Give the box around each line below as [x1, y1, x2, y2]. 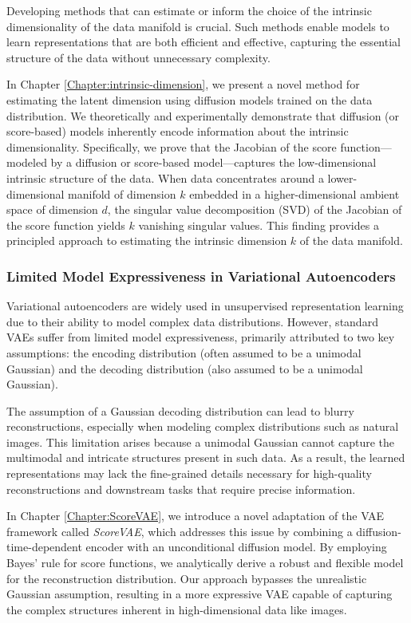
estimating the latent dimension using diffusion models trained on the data [6, 91, 373, 108]
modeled [6, 154, 47, 171]
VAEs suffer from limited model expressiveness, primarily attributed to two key [6, 329, 395, 345]
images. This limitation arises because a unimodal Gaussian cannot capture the [6, 433, 395, 450]
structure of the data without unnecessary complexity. [6, 49, 271, 65]
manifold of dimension [68, 185, 176, 202]
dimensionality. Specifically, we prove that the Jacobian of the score [6, 138, 337, 155]
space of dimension [6, 201, 98, 218]
